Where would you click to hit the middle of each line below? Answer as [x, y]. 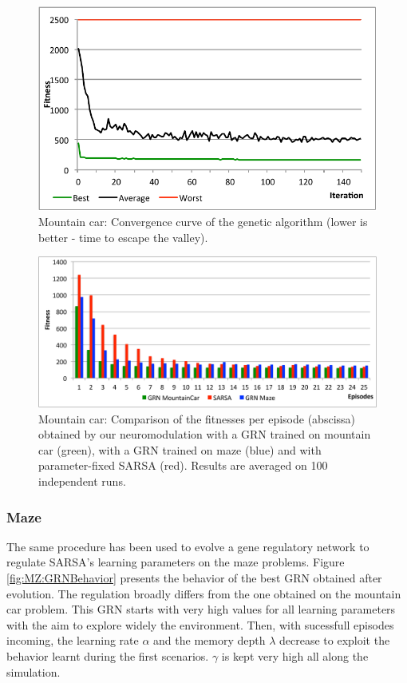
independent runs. [82, 481]
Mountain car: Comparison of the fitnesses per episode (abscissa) [197, 418]
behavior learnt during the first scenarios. [108, 656]
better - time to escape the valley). [123, 237]
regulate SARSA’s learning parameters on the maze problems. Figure [176, 562]
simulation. [34, 671]
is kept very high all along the [295, 656]
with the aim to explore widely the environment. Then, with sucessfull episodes [200, 624]
